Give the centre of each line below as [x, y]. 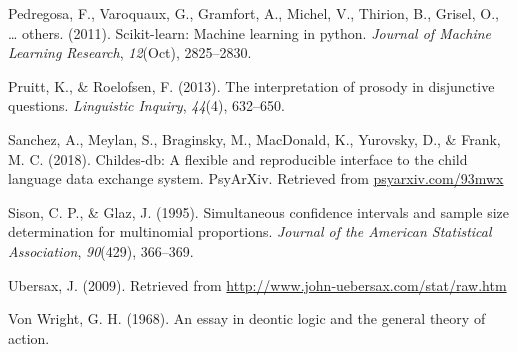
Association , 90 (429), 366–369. [101, 250]
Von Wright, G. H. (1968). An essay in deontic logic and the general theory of [247, 318]
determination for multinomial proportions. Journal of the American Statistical [250, 231]
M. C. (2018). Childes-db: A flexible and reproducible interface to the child [238, 158]
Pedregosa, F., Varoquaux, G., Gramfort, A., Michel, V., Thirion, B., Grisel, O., [253, 13]
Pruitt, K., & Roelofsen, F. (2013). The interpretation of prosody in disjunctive [251, 85]
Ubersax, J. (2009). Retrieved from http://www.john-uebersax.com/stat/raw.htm [257, 284]
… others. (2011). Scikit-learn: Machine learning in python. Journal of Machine [250, 32]
